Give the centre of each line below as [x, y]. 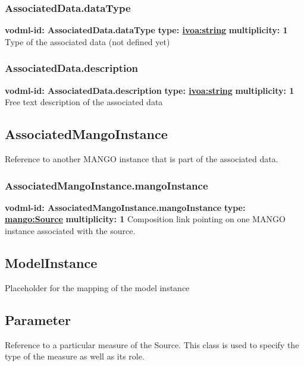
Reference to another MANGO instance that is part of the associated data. [142, 159]
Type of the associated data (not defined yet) [87, 41]
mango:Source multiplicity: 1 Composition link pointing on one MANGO [145, 219]
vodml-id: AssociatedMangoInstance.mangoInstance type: [125, 207]
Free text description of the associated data [84, 102]
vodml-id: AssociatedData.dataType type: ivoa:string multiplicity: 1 [146, 30]
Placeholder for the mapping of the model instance [97, 287]
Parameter [38, 319]
